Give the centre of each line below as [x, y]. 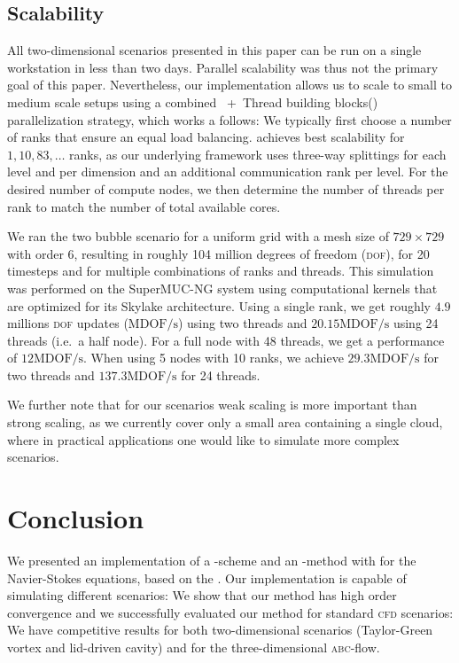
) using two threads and [242, 323]
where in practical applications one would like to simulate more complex [203, 439]
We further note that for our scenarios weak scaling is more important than [212, 405]
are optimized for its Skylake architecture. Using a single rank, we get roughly [219, 305]
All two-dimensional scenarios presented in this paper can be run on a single [214, 50]
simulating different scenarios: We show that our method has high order [202, 595]
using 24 [416, 323]
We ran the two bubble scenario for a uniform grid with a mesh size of [198, 236]
